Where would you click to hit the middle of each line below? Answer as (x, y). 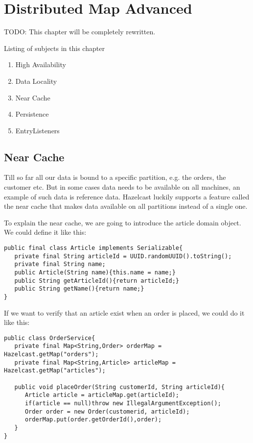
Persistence (32, 114)
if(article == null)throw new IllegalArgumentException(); (123, 404)
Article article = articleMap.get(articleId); (102, 395)
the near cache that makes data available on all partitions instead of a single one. (126, 206)
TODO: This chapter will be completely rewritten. (80, 32)
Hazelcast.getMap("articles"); (55, 371)
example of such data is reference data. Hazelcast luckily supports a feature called (127, 196)
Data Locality (36, 81)
